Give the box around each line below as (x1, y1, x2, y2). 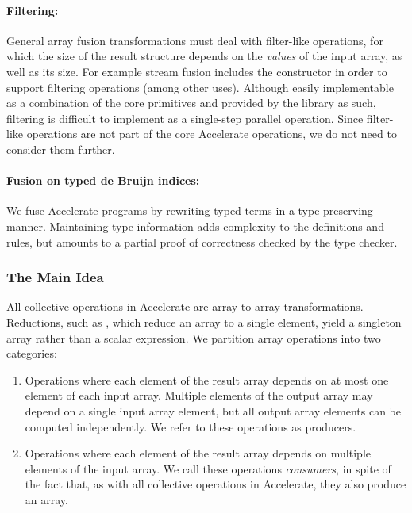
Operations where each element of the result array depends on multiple (25, 445, 371, 461)
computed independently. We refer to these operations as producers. (25, 418, 356, 435)
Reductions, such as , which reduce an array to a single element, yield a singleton (6, 313, 402, 330)
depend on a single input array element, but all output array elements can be (25, 402, 402, 419)
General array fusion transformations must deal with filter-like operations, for (6, 32, 383, 48)
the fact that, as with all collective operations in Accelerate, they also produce (25, 476, 406, 492)
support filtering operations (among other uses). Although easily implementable (6, 78, 394, 95)
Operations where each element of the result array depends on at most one (25, 371, 389, 388)
